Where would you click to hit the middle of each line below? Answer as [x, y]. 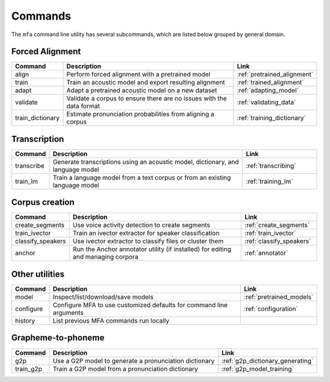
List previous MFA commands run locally [111, 320]
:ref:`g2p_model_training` [258, 369]
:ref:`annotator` [266, 253]
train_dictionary [37, 118]
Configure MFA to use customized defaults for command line [140, 305]
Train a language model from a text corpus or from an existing [142, 178]
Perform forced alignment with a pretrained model [138, 75]
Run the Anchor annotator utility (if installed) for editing [152, 249]
